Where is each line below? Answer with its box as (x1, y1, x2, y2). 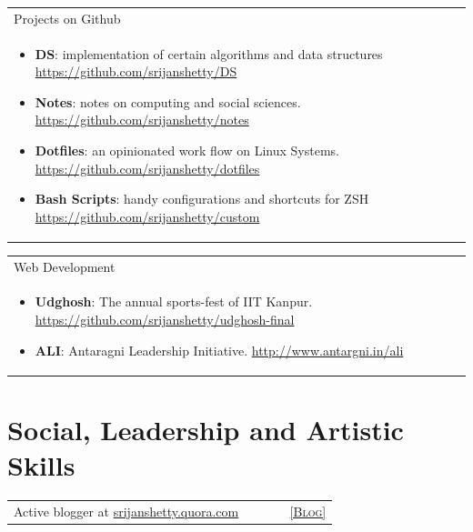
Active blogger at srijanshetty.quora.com (14, 501, 239, 520)
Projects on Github (14, 8, 121, 27)
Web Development (14, 256, 116, 276)
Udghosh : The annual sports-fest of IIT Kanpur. (35, 292, 313, 311)
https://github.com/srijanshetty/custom (35, 206, 260, 226)
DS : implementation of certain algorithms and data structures (35, 44, 383, 63)
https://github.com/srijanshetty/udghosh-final (35, 310, 295, 329)
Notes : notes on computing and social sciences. (35, 92, 301, 111)
